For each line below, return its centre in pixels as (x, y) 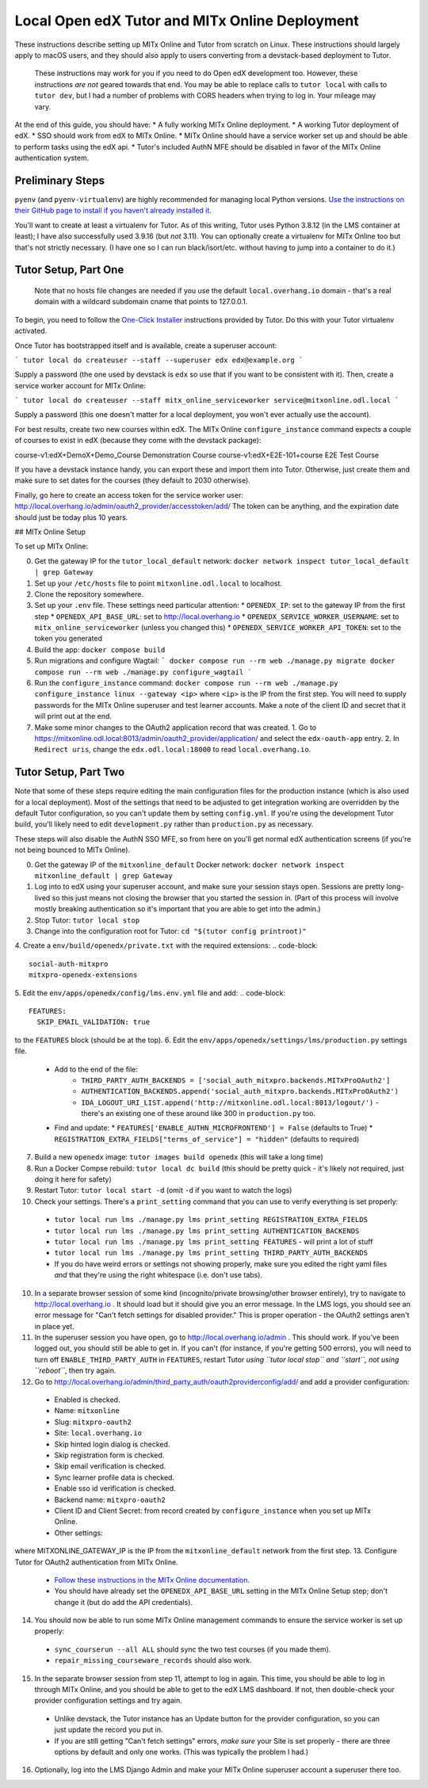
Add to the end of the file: (96, 1069)
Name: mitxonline (87, 1411)
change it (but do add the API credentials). (124, 1602)
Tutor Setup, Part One (69, 270)
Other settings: (78, 1533)
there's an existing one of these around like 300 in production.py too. (199, 1114)
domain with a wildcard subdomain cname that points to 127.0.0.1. (141, 302)
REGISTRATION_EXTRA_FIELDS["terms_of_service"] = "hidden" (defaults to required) (207, 1139)
